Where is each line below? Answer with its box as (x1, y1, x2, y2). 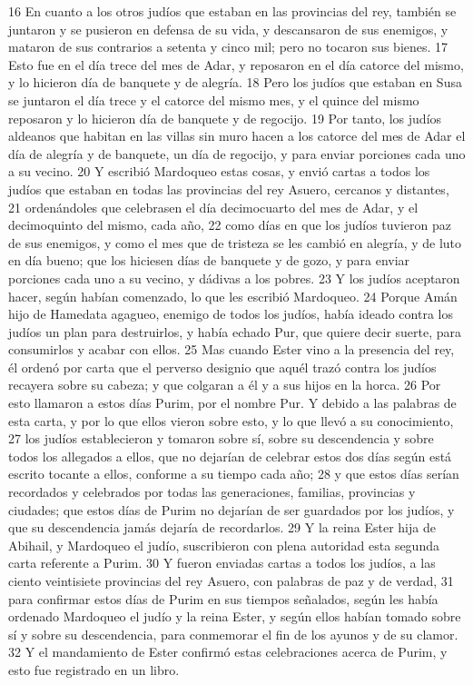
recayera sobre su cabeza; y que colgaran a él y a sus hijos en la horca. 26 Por (8, 375, 441, 394)
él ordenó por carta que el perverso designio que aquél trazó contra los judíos (8, 357, 437, 376)
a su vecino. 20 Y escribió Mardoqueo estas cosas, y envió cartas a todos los (8, 162, 430, 181)
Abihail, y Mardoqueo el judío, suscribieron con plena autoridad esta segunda (8, 535, 439, 554)
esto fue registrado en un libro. (8, 660, 180, 679)
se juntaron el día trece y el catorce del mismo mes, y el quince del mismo (8, 90, 419, 109)
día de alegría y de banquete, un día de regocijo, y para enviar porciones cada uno (8, 144, 466, 163)
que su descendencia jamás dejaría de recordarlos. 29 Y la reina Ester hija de (8, 518, 436, 537)
